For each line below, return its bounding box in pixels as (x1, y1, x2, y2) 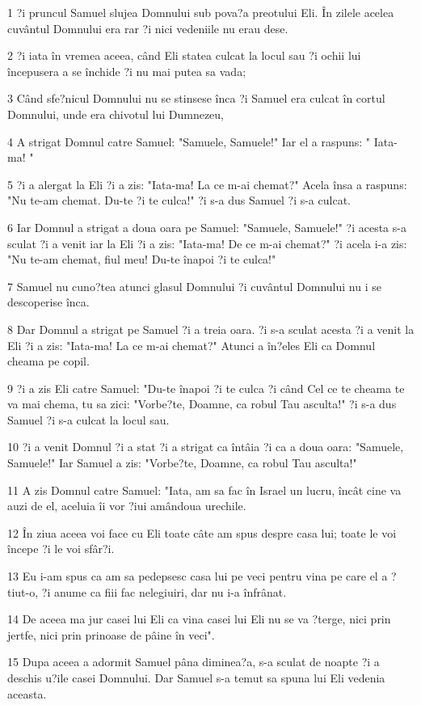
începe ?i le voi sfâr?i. (7, 540, 115, 557)
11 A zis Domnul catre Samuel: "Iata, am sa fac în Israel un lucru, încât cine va (7, 481, 402, 498)
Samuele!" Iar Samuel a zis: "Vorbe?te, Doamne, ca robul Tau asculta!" (7, 454, 357, 471)
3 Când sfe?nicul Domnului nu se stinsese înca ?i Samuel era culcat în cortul (7, 90, 385, 107)
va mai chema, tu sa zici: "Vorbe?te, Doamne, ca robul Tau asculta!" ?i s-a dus (7, 395, 397, 412)
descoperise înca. (7, 293, 90, 310)
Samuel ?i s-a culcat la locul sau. (7, 411, 170, 428)
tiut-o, (7, 583, 39, 600)
